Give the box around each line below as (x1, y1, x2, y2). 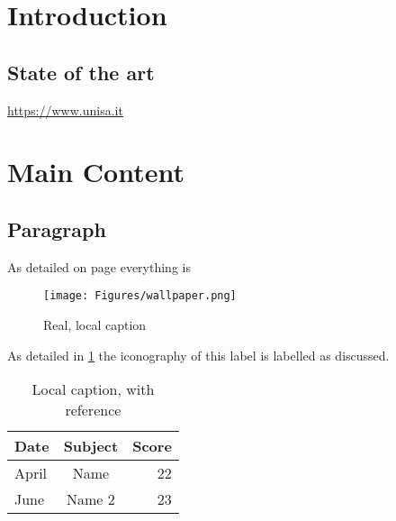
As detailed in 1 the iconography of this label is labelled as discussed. (7, 345, 390, 364)
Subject (63, 435, 119, 457)
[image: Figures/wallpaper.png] (43, 289, 237, 303)
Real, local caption (43, 315, 147, 334)
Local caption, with (31, 379, 155, 400)
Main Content (7, 153, 184, 190)
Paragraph (7, 215, 106, 242)
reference (65, 399, 121, 421)
